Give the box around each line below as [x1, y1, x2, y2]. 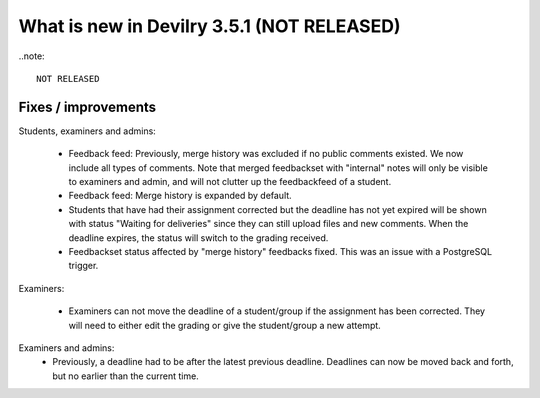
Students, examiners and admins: [18, 125, 157, 137]
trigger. [68, 260, 99, 272]
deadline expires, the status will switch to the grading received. [68, 231, 329, 244]
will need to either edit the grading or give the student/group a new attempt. [68, 319, 382, 331]
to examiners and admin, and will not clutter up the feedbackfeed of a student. [68, 176, 392, 188]
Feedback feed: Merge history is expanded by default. [68, 190, 292, 202]
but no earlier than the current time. [52, 370, 199, 382]
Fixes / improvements [18, 98, 157, 115]
